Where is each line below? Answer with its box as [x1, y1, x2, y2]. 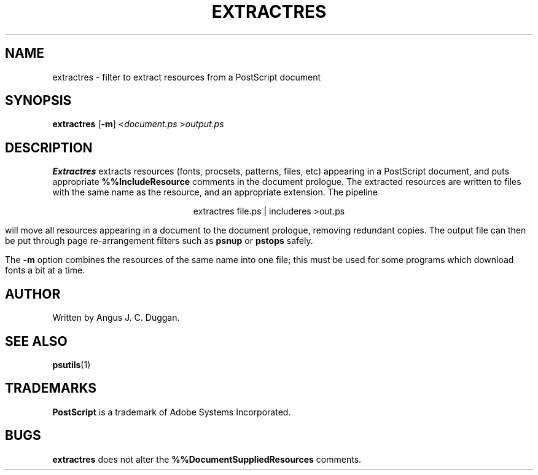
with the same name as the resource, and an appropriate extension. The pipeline [52, 187, 378, 198]
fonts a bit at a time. [5, 265, 85, 276]
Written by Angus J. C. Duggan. [52, 312, 180, 323]
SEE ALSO [5, 333, 68, 349]
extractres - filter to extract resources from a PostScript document [52, 71, 321, 82]
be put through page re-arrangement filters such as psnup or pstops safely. [5, 235, 313, 246]
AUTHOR [5, 286, 61, 302]
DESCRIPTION [5, 139, 93, 155]
